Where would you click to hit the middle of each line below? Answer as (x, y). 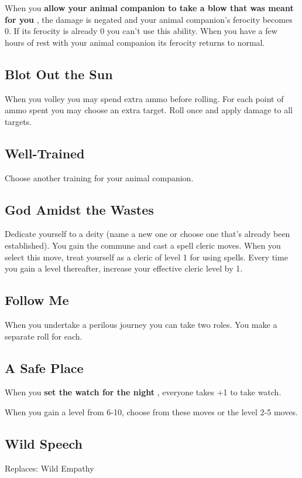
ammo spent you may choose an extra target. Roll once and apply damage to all (149, 110)
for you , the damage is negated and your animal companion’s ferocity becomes (149, 19)
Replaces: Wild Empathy (49, 468)
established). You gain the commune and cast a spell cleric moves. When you (143, 245)
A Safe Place (44, 367)
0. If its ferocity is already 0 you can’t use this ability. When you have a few (141, 31)
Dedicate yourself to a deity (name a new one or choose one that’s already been (147, 234)
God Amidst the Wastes (79, 209)
